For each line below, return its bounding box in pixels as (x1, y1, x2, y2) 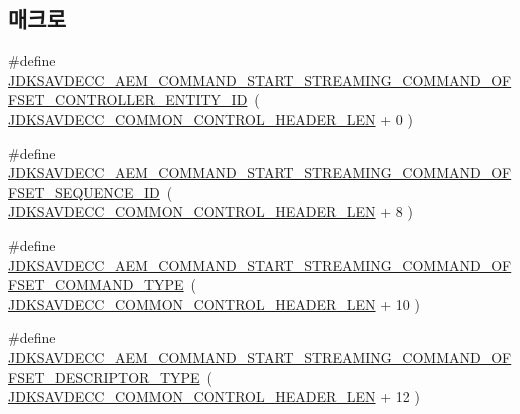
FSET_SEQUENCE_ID (8, 181, 160, 202)
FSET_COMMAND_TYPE (8, 274, 184, 295)
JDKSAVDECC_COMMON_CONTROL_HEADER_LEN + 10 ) (8, 293, 420, 314)
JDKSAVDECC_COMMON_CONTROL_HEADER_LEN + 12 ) (8, 386, 420, 407)
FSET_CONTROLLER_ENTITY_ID (8, 89, 248, 110)
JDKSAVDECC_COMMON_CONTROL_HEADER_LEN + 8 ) (8, 201, 413, 222)
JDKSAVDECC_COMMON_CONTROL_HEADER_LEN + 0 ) (8, 108, 413, 129)
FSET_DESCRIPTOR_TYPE (8, 366, 200, 387)
